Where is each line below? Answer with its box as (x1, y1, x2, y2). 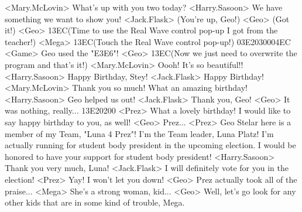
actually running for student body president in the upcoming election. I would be (5, 139, 296, 151)
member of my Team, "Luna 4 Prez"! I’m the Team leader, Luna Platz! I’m (5, 127, 274, 139)
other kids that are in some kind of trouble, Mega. (5, 196, 185, 208)
